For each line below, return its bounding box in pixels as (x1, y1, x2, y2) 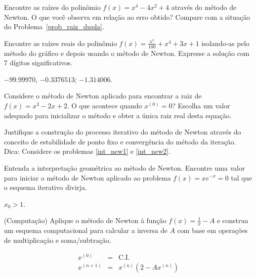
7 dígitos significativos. (4, 57, 73, 68)
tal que (231, 172, 252, 183)
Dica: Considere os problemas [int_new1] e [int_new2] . (4, 146, 171, 156)
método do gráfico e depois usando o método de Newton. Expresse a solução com (4, 47, 250, 58)
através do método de (171, 2, 237, 12)
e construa (217, 215, 249, 226)
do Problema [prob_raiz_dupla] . (4, 21, 104, 32)
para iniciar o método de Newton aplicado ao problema (4, 172, 171, 183)
